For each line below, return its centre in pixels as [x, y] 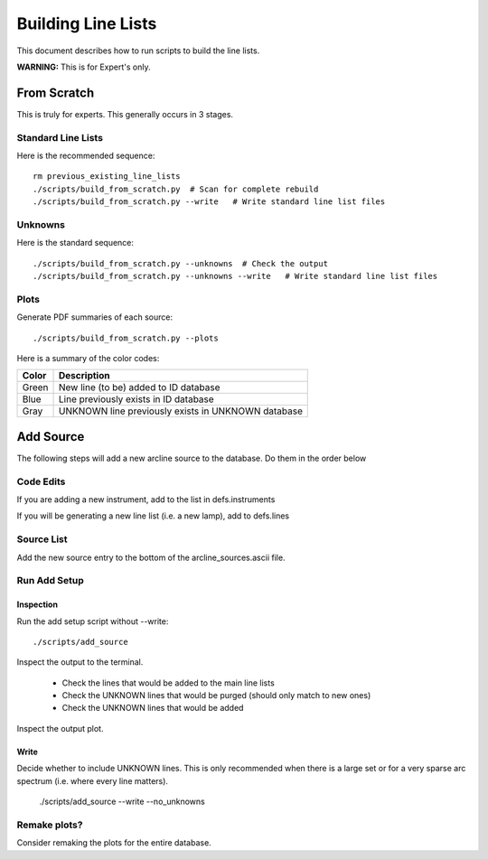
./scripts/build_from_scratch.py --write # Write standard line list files [209, 202]
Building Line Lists [87, 23]
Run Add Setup [51, 581]
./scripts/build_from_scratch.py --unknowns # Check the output [181, 263]
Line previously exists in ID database [136, 399]
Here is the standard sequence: [75, 243]
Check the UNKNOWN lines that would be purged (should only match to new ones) [216, 696]
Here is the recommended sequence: [86, 155]
